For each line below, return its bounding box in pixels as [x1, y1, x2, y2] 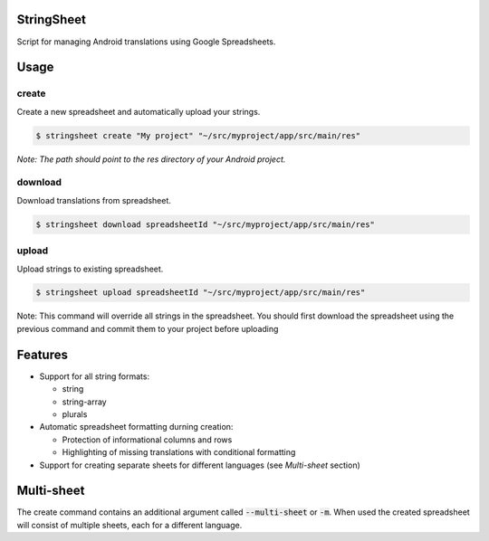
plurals [62, 408, 88, 420]
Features [16, 346, 68, 362]
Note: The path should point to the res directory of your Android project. [16, 154, 286, 165]
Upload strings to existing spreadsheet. [16, 263, 164, 274]
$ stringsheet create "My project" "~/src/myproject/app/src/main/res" [35, 130, 361, 140]
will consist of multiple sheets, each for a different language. [16, 519, 243, 530]
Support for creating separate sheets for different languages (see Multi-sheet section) [39, 460, 361, 470]
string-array [62, 396, 108, 407]
